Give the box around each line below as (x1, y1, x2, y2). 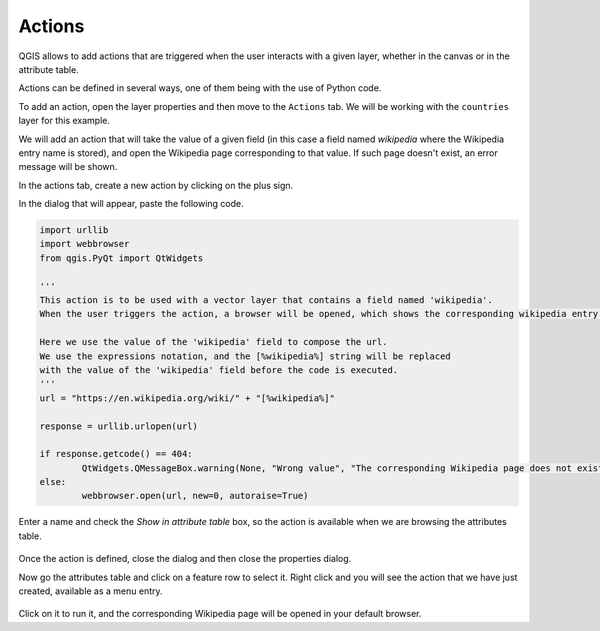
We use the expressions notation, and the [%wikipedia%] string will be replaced (39, 350, 452, 362)
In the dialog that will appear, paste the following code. (18, 198, 244, 210)
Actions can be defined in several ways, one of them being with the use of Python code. (18, 82, 382, 94)
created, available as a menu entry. (18, 585, 164, 597)
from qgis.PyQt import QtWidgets (39, 252, 204, 264)
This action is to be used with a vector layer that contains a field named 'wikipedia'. (39, 295, 494, 305)
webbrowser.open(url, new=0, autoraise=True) (81, 490, 309, 502)
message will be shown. (18, 161, 118, 173)
